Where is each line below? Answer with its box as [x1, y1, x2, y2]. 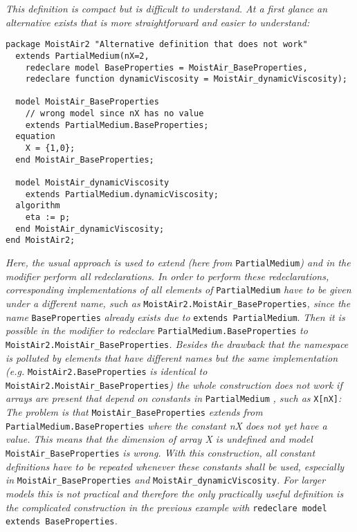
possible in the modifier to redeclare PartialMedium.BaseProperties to [6, 323, 308, 338]
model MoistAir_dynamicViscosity [15, 178, 170, 188]
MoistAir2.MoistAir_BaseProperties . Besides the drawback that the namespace [6, 336, 349, 351]
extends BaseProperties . [6, 513, 118, 528]
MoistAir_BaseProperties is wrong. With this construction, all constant [6, 446, 315, 459]
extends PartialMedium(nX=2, [15, 51, 149, 61]
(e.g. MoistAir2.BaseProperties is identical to [6, 364, 208, 378]
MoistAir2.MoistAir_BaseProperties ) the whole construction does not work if [6, 377, 342, 392]
